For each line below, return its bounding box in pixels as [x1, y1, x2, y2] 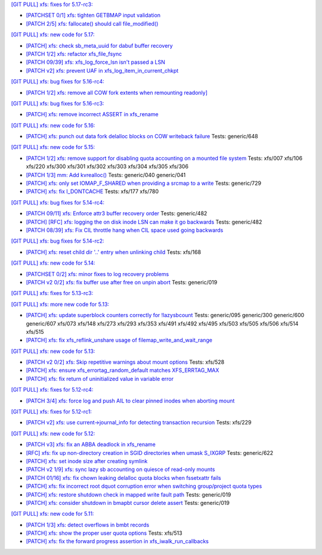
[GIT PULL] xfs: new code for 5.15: [11, 144, 95, 151]
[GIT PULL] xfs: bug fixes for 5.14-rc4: [11, 199, 104, 206]
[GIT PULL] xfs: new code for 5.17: [11, 31, 95, 38]
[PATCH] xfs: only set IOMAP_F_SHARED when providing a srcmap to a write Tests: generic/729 [26, 179, 262, 187]
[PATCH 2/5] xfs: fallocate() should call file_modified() [26, 20, 159, 27]
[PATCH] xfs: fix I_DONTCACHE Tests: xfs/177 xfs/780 [26, 188, 159, 195]
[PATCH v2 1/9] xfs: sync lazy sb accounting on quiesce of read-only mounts [26, 466, 215, 473]
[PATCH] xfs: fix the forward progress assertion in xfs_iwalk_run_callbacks [26, 538, 209, 545]
